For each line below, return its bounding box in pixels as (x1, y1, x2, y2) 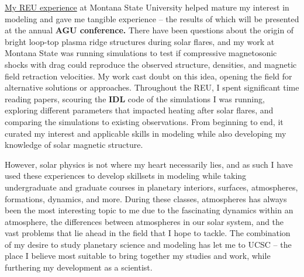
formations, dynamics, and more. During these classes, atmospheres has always (5, 192, 287, 205)
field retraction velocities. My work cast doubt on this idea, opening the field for (5, 70, 292, 82)
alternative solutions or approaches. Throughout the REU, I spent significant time (5, 81, 299, 94)
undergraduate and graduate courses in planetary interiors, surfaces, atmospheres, (5, 181, 298, 193)
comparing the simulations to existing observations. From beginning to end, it (5, 115, 284, 127)
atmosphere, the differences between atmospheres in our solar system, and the (5, 215, 284, 227)
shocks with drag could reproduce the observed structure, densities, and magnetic (5, 58, 297, 70)
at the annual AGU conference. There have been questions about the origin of (5, 24, 294, 36)
